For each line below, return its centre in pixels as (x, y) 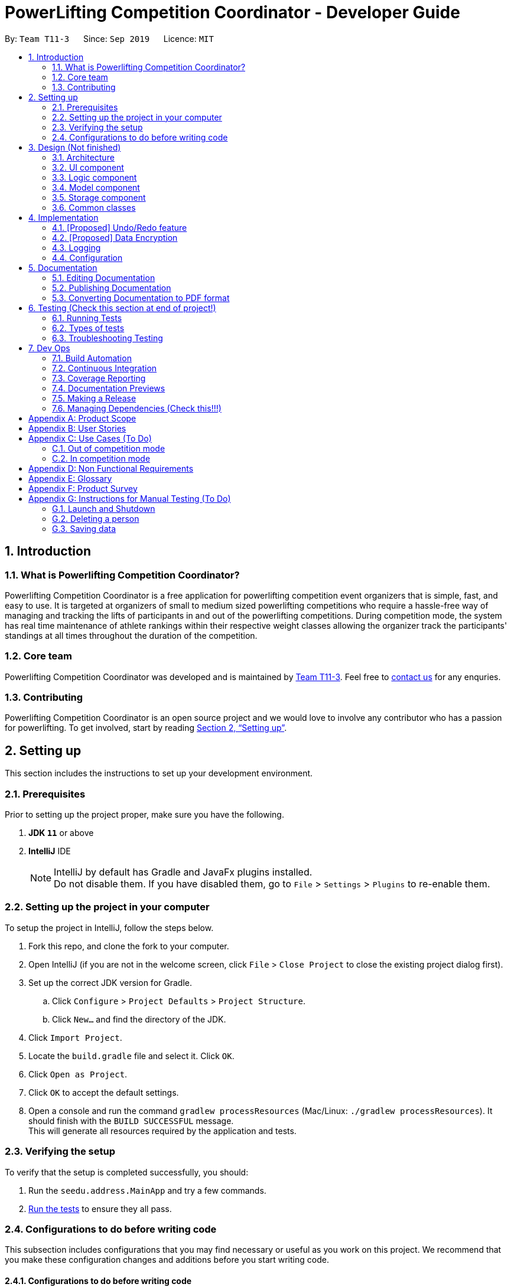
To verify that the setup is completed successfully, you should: (127, 1172)
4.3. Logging (77, 247)
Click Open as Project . (78, 1074)
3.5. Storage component (99, 197)
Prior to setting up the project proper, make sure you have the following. (144, 815)
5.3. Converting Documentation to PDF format (141, 298)
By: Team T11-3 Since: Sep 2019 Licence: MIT (109, 38)
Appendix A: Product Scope (82, 418)
